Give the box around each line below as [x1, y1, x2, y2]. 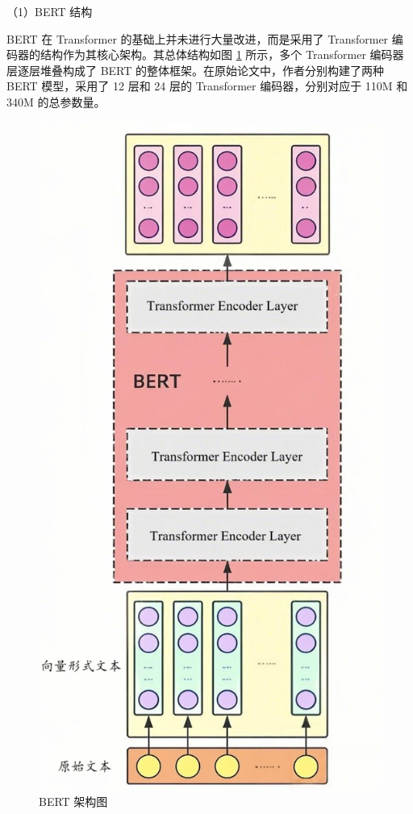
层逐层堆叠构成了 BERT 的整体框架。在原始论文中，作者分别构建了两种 [6, 61, 385, 78]
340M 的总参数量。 [6, 93, 106, 110]
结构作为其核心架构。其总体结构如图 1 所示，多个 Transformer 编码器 [40, 46, 404, 63]
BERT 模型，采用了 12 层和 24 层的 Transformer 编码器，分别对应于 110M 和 [6, 77, 408, 94]
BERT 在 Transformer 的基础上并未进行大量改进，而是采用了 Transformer [6, 30, 389, 47]
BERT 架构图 [39, 792, 108, 809]
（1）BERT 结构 [6, 3, 93, 19]
